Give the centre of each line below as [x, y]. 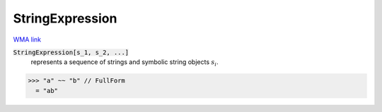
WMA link [27, 39]
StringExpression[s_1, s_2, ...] [71, 52]
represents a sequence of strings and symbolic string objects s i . [125, 63]
